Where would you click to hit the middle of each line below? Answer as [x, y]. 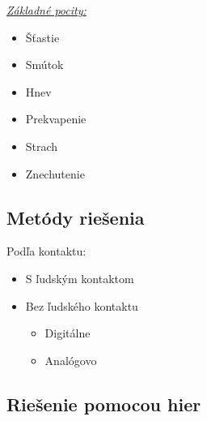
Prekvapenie [56, 119]
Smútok [44, 64]
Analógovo [71, 360]
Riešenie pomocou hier [104, 404]
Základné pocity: [46, 10]
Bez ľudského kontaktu [82, 305]
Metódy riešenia [76, 217]
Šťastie [42, 37]
